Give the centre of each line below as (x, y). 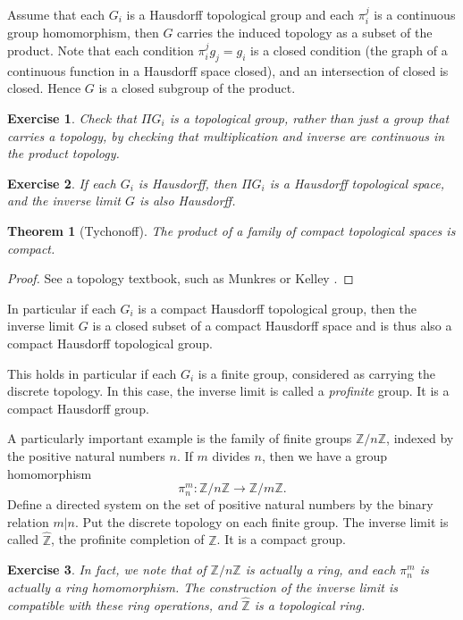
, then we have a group (324, 455)
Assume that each (56, 14)
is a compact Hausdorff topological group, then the (278, 308)
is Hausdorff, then (187, 183)
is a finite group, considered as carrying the (317, 373)
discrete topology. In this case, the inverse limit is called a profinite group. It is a (228, 391)
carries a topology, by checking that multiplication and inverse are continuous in (226, 135)
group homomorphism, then (83, 33)
